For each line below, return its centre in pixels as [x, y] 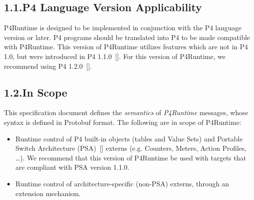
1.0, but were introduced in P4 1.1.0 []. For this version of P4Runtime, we [115, 56]
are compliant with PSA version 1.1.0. [72, 167]
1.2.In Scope [36, 92]
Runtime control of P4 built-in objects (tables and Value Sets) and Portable [129, 138]
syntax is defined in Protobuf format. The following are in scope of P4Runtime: [123, 122]
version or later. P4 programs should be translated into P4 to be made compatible [127, 37]
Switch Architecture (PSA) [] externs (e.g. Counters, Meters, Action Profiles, [131, 148]
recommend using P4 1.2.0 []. [48, 66]
